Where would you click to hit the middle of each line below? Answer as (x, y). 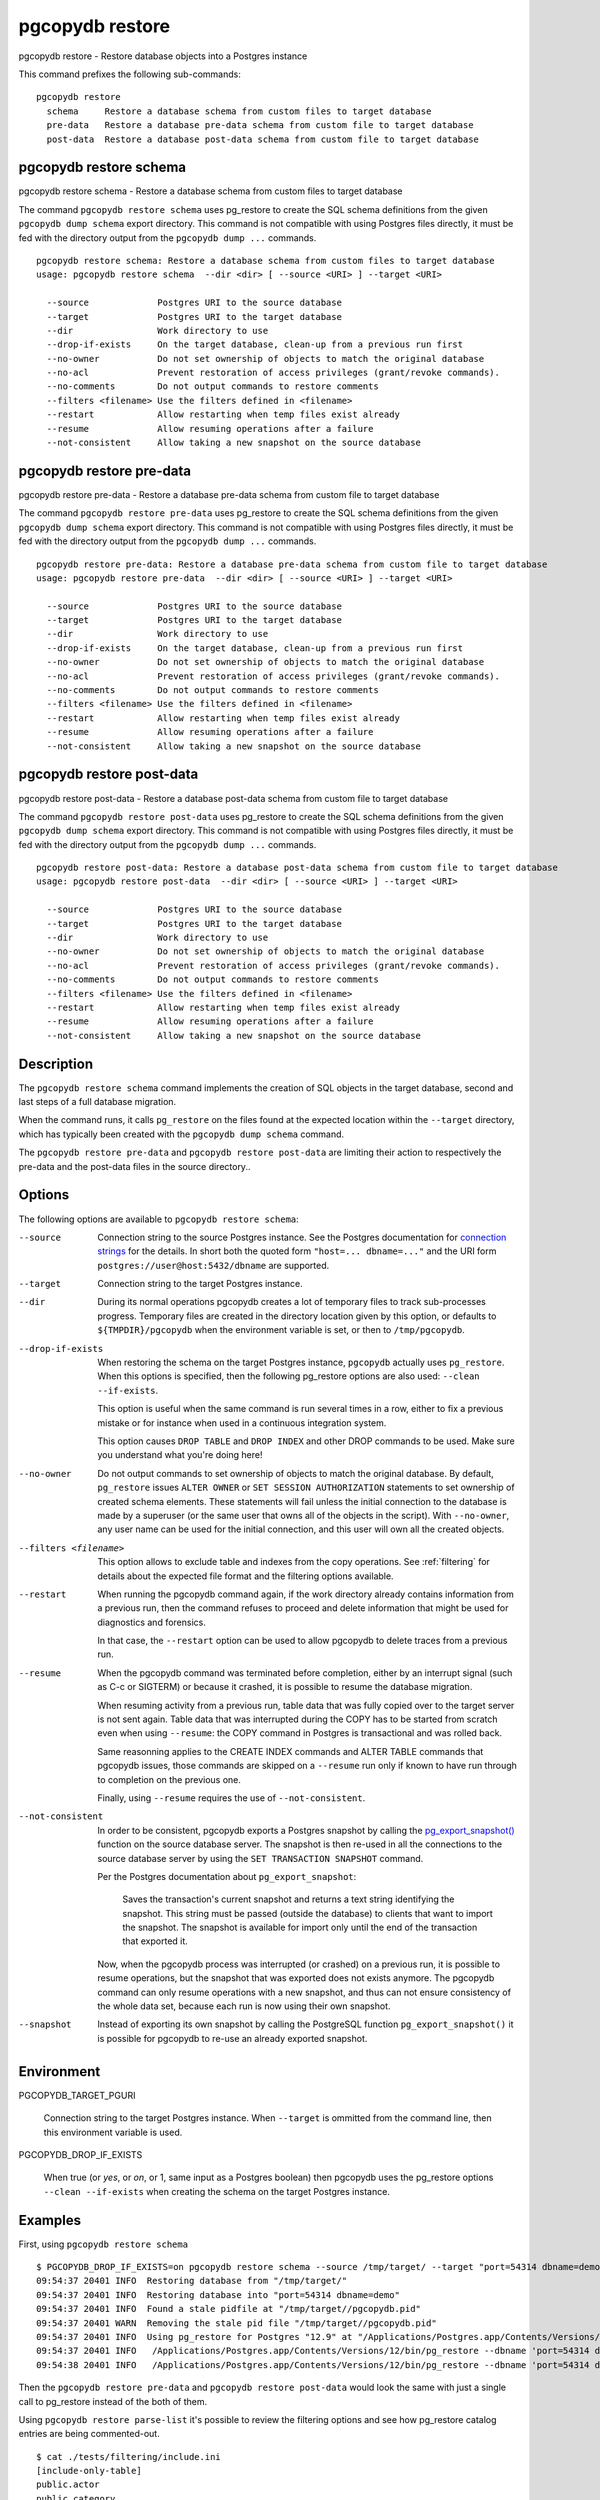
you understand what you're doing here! (180, 1455)
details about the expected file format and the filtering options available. (245, 1576)
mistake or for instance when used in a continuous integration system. (242, 1422)
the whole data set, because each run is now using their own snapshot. (244, 2006)
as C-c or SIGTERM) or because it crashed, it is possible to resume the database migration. (285, 1687)
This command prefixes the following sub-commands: (130, 74)
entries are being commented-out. (89, 2434)
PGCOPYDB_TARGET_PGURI (77, 2095)
